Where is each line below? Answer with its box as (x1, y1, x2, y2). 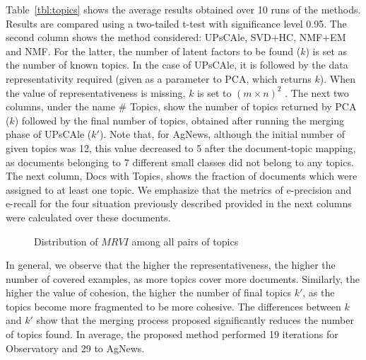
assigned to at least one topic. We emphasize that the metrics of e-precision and (6, 182, 352, 197)
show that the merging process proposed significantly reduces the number (36, 313, 354, 327)
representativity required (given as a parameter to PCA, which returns (6, 71, 312, 86)
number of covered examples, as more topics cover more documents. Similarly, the (6, 271, 360, 286)
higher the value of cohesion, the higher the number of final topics (6, 285, 291, 300)
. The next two (285, 85, 349, 100)
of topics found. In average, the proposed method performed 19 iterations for (6, 327, 338, 342)
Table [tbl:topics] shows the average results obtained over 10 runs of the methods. (6, 2, 361, 16)
